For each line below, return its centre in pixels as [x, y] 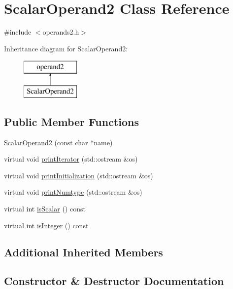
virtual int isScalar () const [45, 209]
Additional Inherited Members [83, 252]
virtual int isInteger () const [46, 225]
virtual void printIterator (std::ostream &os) [71, 159]
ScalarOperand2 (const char [46, 142]
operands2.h [61, 32]
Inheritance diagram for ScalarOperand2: [66, 48]
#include [18, 32]
